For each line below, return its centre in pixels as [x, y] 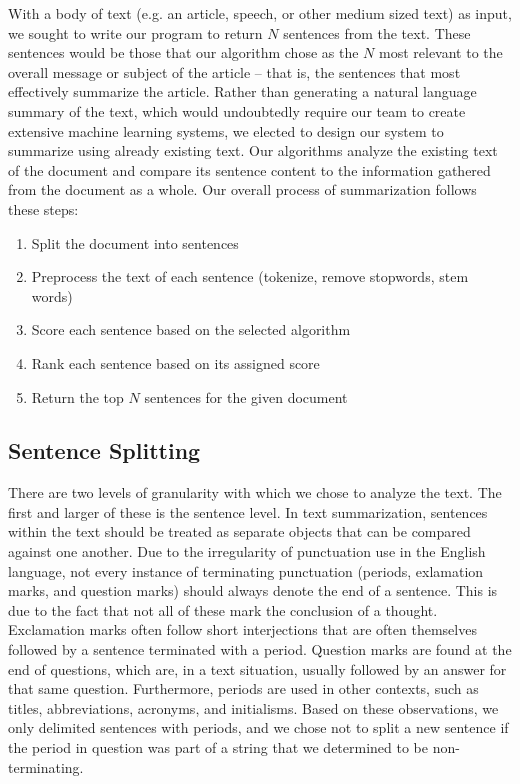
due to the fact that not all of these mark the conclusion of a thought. [223, 609]
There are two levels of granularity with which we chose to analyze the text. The [255, 492]
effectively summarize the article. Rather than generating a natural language [242, 91]
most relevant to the [441, 52]
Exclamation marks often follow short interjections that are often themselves [242, 629]
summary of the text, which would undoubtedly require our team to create [237, 110]
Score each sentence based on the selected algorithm [191, 329]
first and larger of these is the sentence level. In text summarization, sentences [248, 511]
